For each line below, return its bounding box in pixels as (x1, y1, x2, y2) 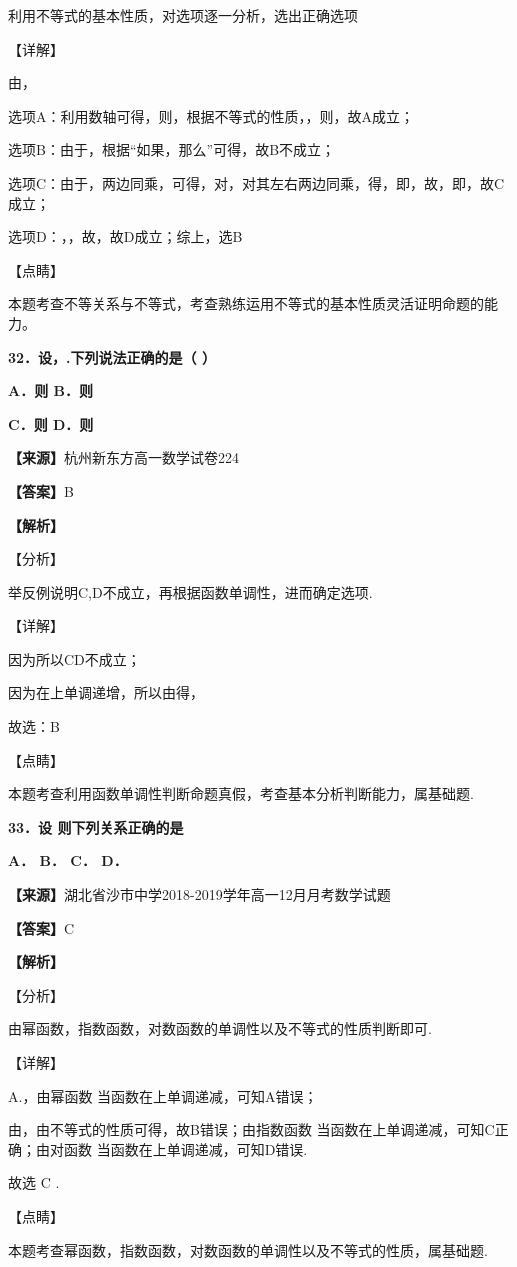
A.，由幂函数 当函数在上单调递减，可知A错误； (8, 1085, 318, 1106)
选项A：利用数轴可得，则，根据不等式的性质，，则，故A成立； (8, 105, 414, 126)
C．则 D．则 (8, 413, 94, 434)
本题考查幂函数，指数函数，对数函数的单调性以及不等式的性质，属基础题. (8, 1239, 488, 1260)
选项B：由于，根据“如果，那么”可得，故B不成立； (8, 139, 336, 160)
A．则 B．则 (8, 380, 93, 401)
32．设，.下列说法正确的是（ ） (8, 346, 216, 367)
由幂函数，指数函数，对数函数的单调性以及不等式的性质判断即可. (8, 1018, 432, 1039)
